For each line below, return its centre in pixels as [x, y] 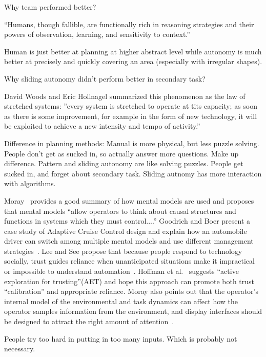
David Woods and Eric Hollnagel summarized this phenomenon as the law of [125, 96]
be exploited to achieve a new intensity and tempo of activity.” [102, 126]
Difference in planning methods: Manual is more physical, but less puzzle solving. [132, 143]
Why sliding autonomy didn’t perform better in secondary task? [105, 78]
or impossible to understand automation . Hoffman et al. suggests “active [121, 271]
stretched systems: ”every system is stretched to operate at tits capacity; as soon [131, 106]
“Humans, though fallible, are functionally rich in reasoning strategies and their [129, 24]
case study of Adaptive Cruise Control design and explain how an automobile [126, 231]
